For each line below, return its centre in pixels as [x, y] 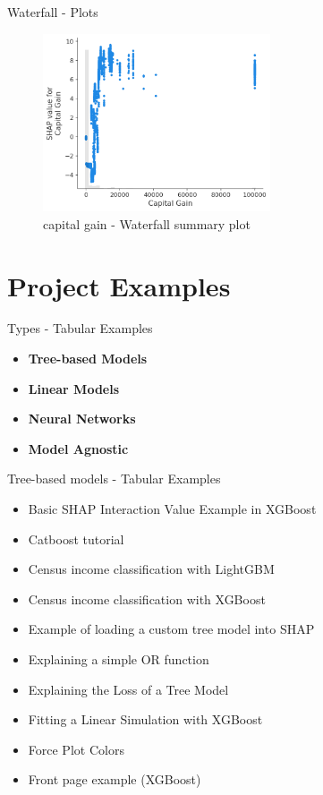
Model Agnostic [78, 448]
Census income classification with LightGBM [151, 569]
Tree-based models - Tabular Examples [114, 479]
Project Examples [119, 285]
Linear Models [74, 388]
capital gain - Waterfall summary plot [147, 223]
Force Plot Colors [76, 749]
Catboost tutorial [76, 539]
